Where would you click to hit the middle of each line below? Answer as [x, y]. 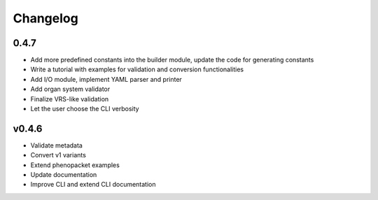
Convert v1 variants [58, 155]
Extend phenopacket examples [75, 165]
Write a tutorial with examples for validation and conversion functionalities [137, 69]
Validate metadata [57, 145]
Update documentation [64, 175]
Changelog [45, 18]
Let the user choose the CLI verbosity [85, 109]
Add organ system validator [70, 89]
